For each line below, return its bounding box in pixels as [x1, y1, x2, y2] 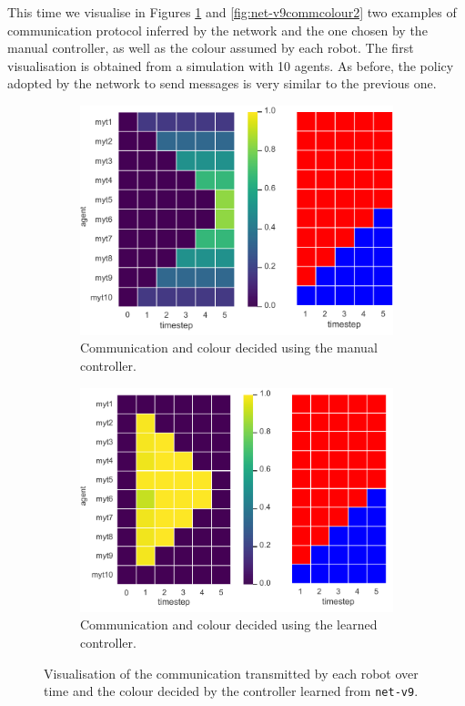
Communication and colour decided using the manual [80, 338, 378, 357]
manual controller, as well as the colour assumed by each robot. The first [7, 38, 414, 57]
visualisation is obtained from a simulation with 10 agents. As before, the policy [7, 56, 454, 75]
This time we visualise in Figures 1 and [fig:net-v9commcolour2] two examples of [7, 3, 457, 21]
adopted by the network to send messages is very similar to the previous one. [7, 74, 437, 93]
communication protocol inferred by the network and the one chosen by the [7, 20, 428, 39]
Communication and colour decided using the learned [80, 615, 378, 634]
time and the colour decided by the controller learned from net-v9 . [44, 681, 419, 701]
